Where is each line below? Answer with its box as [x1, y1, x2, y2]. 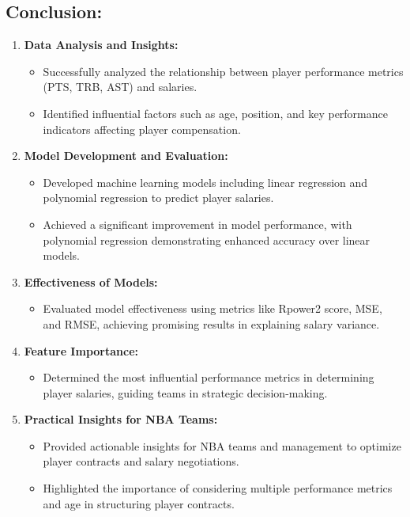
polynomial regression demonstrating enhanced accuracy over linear [43, 231, 371, 248]
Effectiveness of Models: [24, 273, 158, 290]
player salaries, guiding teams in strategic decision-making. [43, 384, 328, 401]
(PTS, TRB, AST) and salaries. [43, 78, 197, 95]
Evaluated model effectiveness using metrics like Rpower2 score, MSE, [43, 300, 382, 317]
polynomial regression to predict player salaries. [43, 189, 274, 206]
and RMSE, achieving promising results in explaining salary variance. [43, 315, 380, 332]
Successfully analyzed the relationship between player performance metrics [43, 63, 404, 79]
